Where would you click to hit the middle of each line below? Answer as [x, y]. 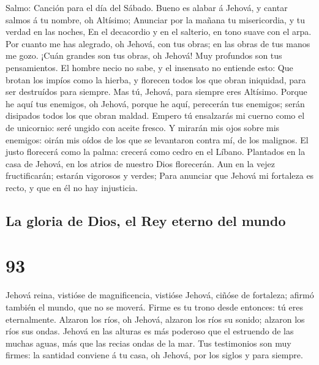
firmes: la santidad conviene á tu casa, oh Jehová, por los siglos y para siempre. [154, 355]
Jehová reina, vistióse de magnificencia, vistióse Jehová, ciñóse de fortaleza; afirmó [160, 295]
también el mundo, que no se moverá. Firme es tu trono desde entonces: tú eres [154, 307]
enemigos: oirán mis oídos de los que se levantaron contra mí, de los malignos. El [157, 139]
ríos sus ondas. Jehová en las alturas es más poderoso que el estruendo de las [150, 331]
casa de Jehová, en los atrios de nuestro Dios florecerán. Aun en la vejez [140, 163]
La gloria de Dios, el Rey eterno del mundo [146, 220]
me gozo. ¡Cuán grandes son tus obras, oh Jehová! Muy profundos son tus [144, 55]
